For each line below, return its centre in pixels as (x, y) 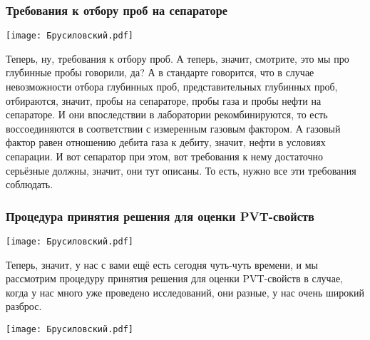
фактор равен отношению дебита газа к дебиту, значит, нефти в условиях (166, 142)
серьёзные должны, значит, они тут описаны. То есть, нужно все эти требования (181, 170)
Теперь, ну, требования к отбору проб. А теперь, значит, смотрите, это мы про (178, 58)
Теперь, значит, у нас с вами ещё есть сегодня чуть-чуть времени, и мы (162, 264)
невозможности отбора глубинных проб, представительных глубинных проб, (172, 87)
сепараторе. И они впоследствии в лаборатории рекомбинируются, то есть (167, 114)
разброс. (24, 306)
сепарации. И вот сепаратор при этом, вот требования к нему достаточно (165, 156)
